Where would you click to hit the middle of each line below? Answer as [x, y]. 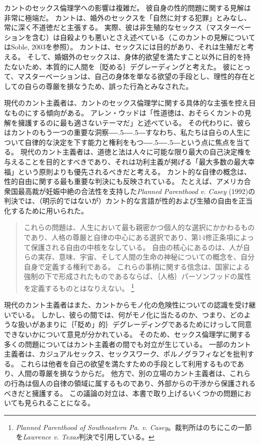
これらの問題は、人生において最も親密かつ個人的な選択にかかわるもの [139, 227]
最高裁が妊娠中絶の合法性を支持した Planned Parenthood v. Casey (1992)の [136, 191]
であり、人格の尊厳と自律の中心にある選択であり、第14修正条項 [128, 237]
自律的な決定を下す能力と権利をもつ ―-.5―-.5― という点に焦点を [130, 142]
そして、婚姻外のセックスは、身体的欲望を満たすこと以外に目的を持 [139, 56]
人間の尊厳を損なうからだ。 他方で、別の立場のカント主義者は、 [124, 373]
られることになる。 [63, 403]
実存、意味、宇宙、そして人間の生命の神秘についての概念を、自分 [146, 257]
